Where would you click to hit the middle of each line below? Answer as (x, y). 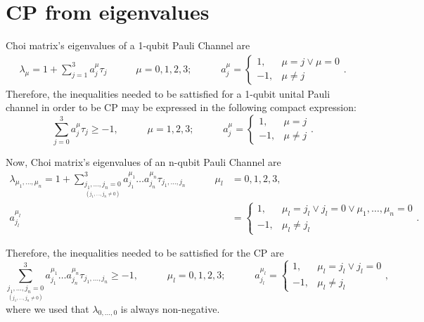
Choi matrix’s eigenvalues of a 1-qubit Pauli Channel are (128, 45)
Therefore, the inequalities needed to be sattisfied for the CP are (145, 253)
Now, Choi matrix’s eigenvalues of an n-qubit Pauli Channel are (143, 162)
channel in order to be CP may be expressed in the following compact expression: (181, 107)
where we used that (47, 308)
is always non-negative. (170, 308)
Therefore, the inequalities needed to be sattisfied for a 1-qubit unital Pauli (168, 93)
